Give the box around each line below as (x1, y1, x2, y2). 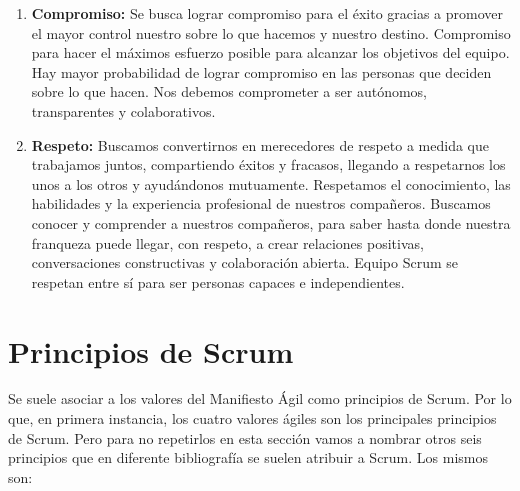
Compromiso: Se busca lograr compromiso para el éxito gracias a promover (31, 3, 503, 23)
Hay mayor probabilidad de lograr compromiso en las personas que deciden (31, 61, 492, 82)
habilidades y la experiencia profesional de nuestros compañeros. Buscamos (31, 193, 491, 214)
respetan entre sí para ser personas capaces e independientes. (31, 271, 405, 292)
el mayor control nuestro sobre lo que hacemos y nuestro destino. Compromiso (31, 22, 511, 43)
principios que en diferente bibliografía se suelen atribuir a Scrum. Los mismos (8, 447, 489, 468)
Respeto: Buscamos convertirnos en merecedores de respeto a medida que (31, 134, 489, 155)
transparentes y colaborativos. (31, 100, 216, 121)
